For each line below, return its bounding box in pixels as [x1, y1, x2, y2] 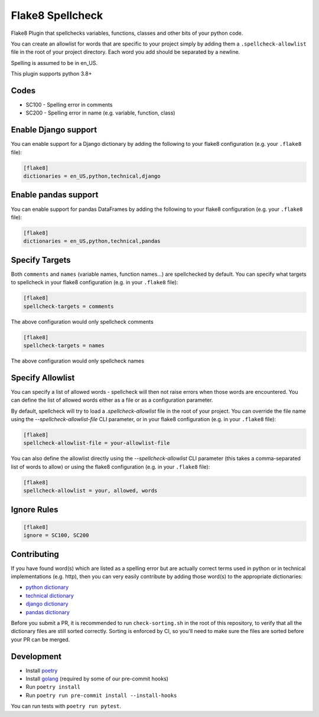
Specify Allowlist [11, 373, 75, 383]
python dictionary [25, 584, 69, 591]
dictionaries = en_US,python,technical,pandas [23, 238, 161, 245]
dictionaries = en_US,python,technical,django [23, 173, 161, 180]
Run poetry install [25, 683, 81, 690]
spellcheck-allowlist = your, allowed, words [23, 487, 158, 494]
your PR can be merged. [11, 635, 70, 643]
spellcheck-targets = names [23, 342, 105, 348]
